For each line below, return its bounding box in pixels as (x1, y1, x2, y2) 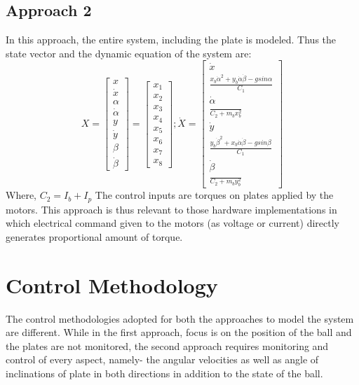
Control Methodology (6, 270, 218, 299)
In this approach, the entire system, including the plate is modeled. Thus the (6, 32, 337, 47)
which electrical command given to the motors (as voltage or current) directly (6, 216, 339, 230)
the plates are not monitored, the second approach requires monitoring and (6, 338, 329, 353)
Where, (6, 188, 36, 202)
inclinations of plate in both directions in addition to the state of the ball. (6, 365, 323, 380)
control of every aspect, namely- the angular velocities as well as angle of (6, 352, 319, 367)
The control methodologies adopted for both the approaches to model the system (6, 311, 354, 325)
